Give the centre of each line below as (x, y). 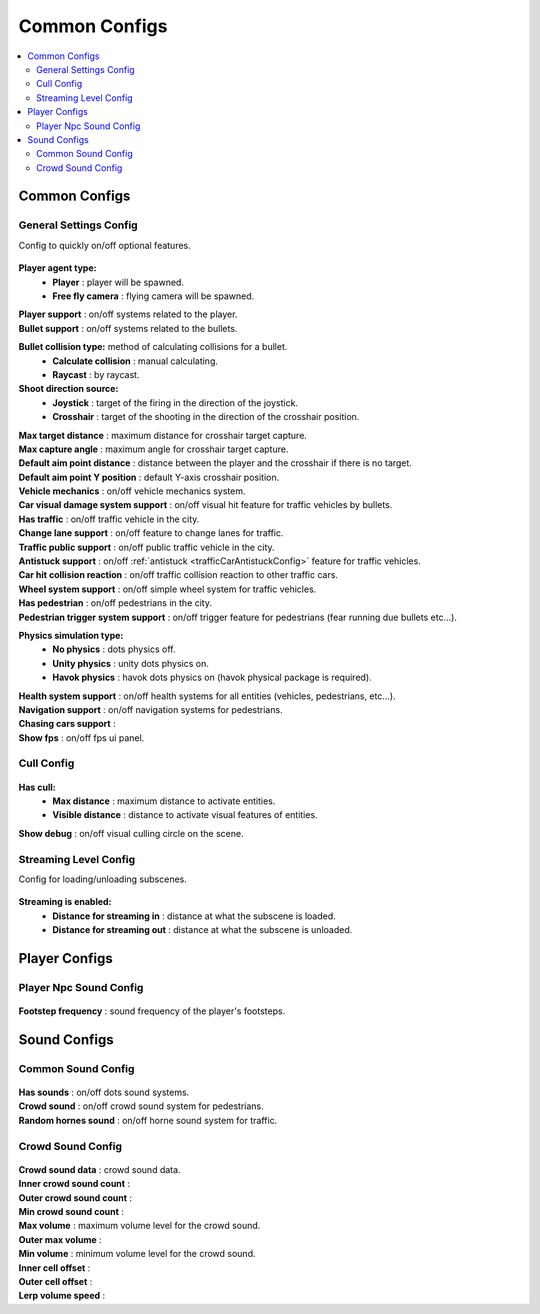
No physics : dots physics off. (114, 649)
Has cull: (37, 787)
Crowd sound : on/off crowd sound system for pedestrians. (141, 1106)
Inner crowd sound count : (74, 1184)
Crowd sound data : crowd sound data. (99, 1169)
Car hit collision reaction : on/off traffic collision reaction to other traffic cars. (178, 575)
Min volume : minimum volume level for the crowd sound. (137, 1254)
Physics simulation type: (71, 635)
